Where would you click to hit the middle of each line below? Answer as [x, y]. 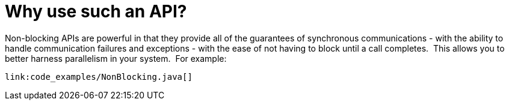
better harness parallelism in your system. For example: [116, 58]
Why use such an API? [96, 11]
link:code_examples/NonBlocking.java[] [99, 76]
